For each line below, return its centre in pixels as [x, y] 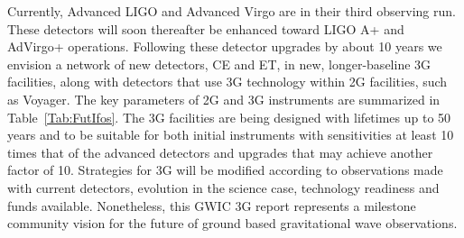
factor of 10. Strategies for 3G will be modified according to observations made [225, 170]
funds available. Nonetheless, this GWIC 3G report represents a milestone [212, 205]
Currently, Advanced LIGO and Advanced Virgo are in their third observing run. [232, 11]
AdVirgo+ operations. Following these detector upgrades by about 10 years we [225, 46]
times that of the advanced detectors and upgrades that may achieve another [220, 152]
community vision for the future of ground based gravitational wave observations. [232, 223]
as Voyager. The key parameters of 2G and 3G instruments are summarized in [224, 99]
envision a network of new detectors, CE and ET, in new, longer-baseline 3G [219, 64]
